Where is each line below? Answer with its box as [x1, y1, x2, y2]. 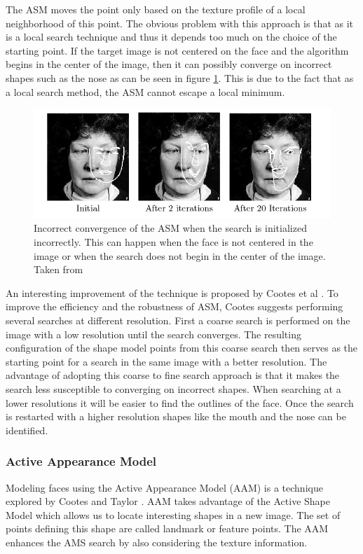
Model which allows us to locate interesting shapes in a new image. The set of [6, 507, 341, 522]
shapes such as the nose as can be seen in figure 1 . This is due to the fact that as [6, 70, 354, 85]
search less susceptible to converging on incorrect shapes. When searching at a [6, 381, 341, 396]
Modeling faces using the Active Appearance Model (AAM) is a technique [6, 480, 323, 494]
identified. [6, 422, 48, 437]
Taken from [34, 262, 83, 277]
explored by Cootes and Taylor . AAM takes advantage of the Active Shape [6, 494, 330, 508]
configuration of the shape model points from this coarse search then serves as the [6, 340, 358, 355]
